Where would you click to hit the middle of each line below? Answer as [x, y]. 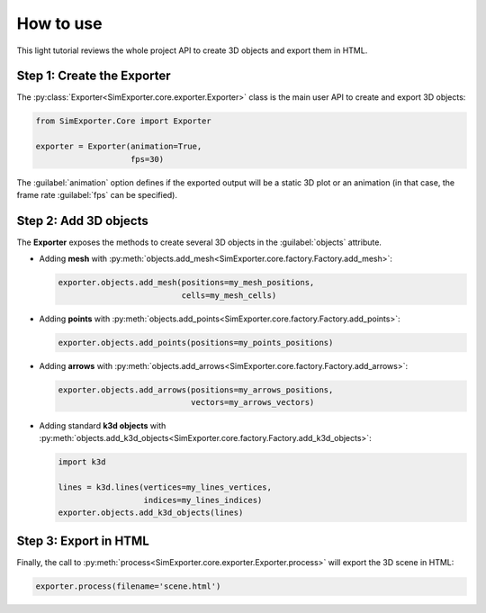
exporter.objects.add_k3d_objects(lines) [151, 512]
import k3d [82, 462]
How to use [59, 23]
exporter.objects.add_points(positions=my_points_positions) [196, 343]
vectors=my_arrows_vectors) [252, 402]
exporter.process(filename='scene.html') [128, 586]
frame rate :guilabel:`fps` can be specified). [97, 194]
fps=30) [148, 159]
